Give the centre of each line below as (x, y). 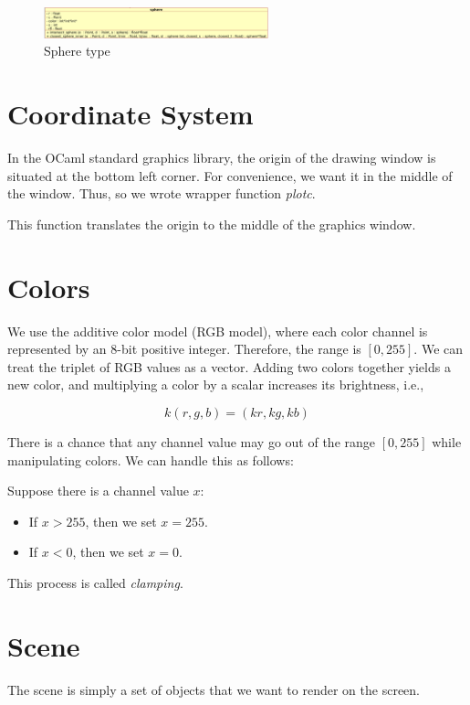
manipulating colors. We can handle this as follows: (151, 459)
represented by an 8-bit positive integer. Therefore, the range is (184, 349)
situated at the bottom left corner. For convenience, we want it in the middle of (230, 175)
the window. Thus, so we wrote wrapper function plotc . (162, 193)
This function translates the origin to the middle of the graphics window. (212, 224)
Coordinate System (131, 114)
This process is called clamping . (95, 583)
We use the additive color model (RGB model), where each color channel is (218, 331)
